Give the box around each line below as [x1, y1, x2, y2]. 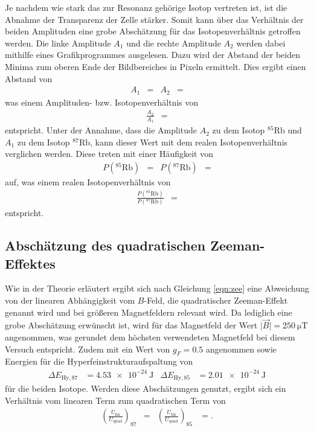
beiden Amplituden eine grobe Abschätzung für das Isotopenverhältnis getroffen [5, 25, 301, 37]
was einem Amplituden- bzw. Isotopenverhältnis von [5, 95, 199, 108]
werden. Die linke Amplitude [5, 36, 111, 49]
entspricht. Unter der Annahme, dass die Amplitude [5, 124, 197, 136]
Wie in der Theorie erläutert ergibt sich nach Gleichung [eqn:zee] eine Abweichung [5, 282, 309, 295]
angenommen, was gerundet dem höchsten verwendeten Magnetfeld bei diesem [5, 331, 295, 343]
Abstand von [5, 72, 53, 85]
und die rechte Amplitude [126, 36, 221, 49]
